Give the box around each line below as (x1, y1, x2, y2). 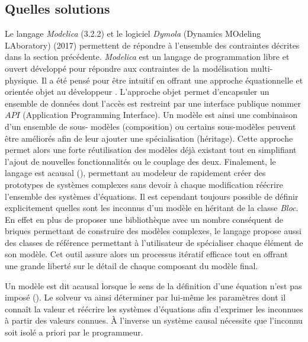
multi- (251, 62, 273, 74)
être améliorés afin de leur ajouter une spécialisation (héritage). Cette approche (5, 132, 293, 144)
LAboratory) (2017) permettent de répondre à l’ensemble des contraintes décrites (5, 39, 300, 51)
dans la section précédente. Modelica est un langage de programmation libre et (5, 50, 290, 63)
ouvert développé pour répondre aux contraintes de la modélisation (5, 62, 248, 74)
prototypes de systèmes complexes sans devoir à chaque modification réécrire (5, 178, 283, 190)
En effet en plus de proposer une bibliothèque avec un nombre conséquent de (5, 213, 283, 225)
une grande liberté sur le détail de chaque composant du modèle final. (5, 260, 258, 272)
